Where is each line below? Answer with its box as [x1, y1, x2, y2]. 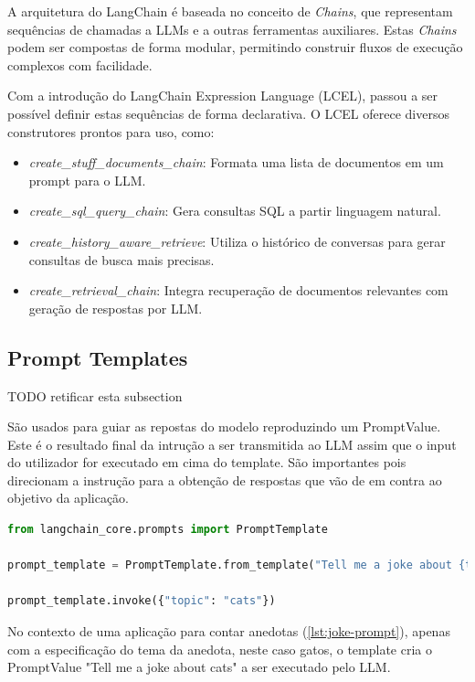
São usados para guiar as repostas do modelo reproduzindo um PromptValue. [7, 417, 441, 436]
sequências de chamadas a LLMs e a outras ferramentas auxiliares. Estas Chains [7, 19, 457, 38]
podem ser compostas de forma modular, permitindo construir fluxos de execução [7, 37, 463, 57]
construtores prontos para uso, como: [7, 122, 215, 141]
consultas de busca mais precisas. [28, 250, 215, 269]
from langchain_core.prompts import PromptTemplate [7, 523, 328, 537]
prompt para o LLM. [28, 170, 146, 189]
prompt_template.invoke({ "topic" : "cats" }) [7, 594, 276, 608]
